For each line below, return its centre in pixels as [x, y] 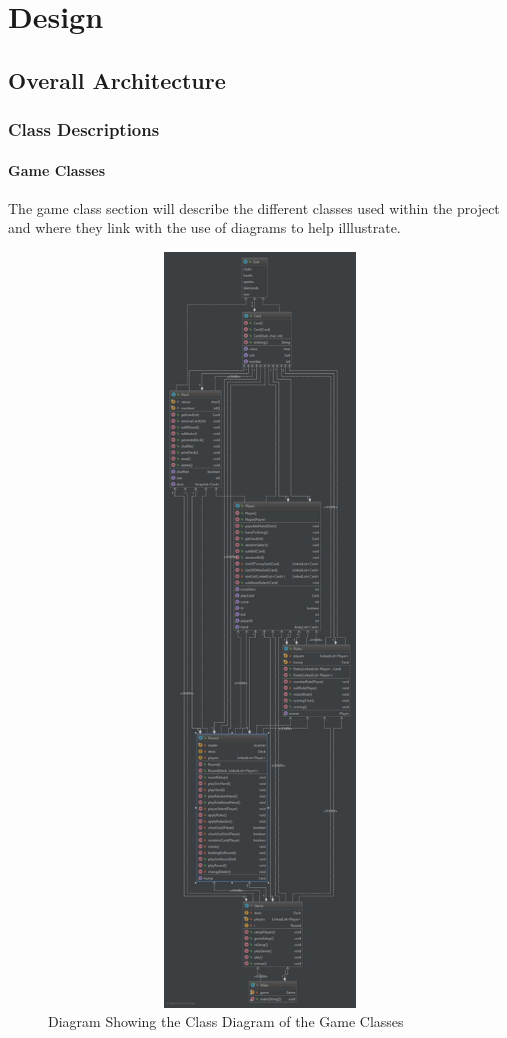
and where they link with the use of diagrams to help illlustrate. [204, 227]
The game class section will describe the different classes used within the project [254, 207]
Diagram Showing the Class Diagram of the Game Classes [226, 1021]
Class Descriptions [84, 129]
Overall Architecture [117, 79]
